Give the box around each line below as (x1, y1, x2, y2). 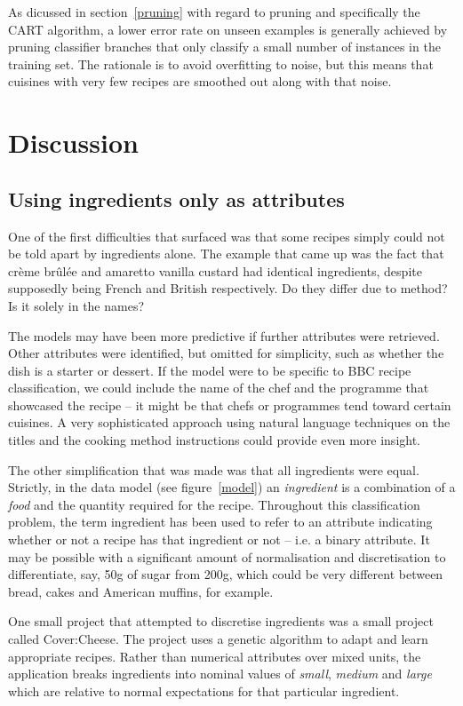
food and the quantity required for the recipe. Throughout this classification (8, 495, 420, 513)
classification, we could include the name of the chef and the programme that (8, 378, 429, 397)
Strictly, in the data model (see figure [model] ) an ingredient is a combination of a (8, 478, 456, 496)
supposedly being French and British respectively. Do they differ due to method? (8, 279, 448, 297)
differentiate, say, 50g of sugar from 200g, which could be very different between (8, 565, 443, 583)
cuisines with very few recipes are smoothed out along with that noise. (8, 72, 392, 91)
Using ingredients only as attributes (8, 185, 345, 212)
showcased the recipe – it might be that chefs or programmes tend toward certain (8, 395, 451, 414)
